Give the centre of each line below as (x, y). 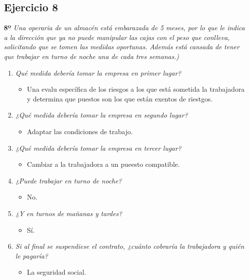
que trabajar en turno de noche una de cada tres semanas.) (91, 56)
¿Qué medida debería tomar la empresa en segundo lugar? (102, 115)
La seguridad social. (56, 272)
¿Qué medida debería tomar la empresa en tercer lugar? (98, 148)
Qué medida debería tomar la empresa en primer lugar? (98, 72)
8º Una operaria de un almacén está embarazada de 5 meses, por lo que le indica (124, 28)
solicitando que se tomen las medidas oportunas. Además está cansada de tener (122, 47)
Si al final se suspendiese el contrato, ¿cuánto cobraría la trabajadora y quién (130, 246)
